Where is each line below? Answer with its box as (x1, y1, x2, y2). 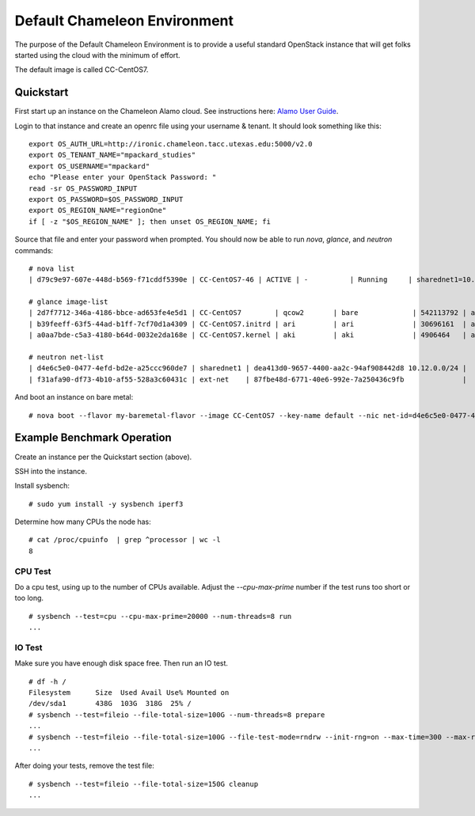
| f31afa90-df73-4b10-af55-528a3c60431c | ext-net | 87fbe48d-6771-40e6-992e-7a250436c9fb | (28, 374, 467, 384)
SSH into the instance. (14, 466, 87, 476)
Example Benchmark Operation (14, 431, 172, 445)
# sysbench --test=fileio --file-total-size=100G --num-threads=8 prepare (28, 710, 325, 719)
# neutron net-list (28, 353, 104, 362)
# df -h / (28, 677, 66, 686)
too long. (14, 594, 44, 603)
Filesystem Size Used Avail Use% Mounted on (28, 689, 230, 697)
